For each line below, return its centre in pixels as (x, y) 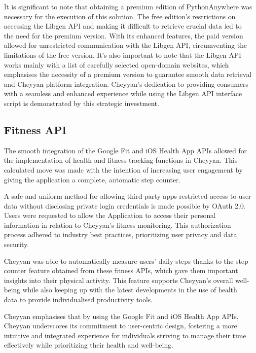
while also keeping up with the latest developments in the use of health (130, 290)
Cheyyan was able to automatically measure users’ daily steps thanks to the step (126, 261)
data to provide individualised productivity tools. (78, 300)
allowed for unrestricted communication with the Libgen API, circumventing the (126, 45)
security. (17, 244)
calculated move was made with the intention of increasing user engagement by (124, 169)
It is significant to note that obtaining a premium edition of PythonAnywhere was (128, 6)
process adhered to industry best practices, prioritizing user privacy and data (121, 234)
